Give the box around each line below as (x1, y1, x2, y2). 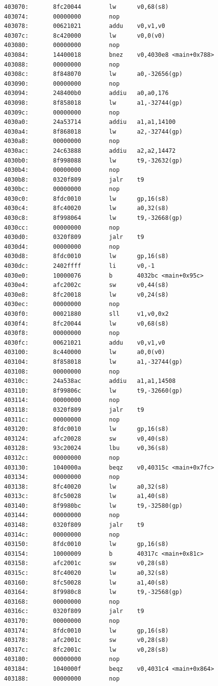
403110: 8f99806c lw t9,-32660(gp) (4, 387, 183, 394)
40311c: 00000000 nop (4, 416, 120, 423)
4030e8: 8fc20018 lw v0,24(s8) (4, 291, 169, 298)
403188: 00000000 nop (4, 675, 120, 682)
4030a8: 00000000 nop (4, 138, 120, 145)
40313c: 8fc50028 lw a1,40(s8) (4, 493, 169, 500)
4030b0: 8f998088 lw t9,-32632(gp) (4, 157, 183, 164)
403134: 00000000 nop (4, 473, 120, 481)
